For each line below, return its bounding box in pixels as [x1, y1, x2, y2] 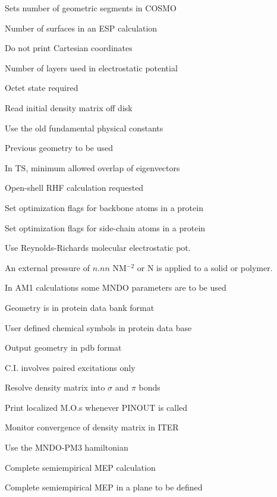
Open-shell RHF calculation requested [5, 181, 144, 194]
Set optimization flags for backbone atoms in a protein [5, 201, 203, 213]
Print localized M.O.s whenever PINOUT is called [5, 401, 188, 413]
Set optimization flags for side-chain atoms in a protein [5, 221, 206, 234]
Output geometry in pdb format [5, 341, 122, 354]
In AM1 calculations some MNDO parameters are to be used [5, 281, 226, 294]
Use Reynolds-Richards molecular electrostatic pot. [5, 241, 191, 254]
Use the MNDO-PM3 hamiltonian [5, 441, 128, 454]
